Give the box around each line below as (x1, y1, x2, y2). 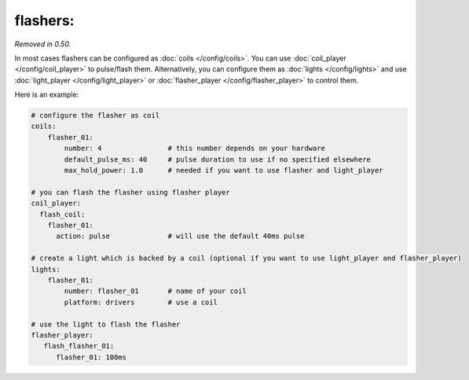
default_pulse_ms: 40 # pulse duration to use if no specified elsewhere (64, 155, 371, 164)
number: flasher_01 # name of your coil (64, 287, 247, 296)
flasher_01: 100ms (56, 353, 127, 361)
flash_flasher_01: (43, 342, 115, 351)
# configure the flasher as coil (31, 111, 160, 120)
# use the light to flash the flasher (31, 320, 181, 329)
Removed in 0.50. (14, 39, 71, 49)
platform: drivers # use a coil (64, 298, 218, 306)
